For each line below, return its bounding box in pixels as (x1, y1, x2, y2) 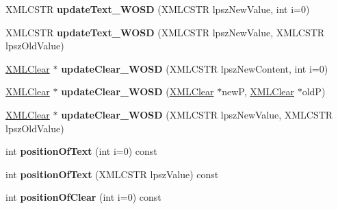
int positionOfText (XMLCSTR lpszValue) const (5, 167, 219, 181)
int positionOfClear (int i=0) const (5, 190, 161, 204)
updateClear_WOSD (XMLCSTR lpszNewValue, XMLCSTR (61, 107, 333, 121)
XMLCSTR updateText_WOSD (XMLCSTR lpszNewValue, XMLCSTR (5, 25, 325, 39)
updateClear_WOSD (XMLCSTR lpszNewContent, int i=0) (61, 61, 328, 75)
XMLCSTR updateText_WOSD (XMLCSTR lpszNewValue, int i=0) (5, 2, 310, 16)
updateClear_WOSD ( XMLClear (61, 84, 214, 99)
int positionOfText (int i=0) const (5, 144, 157, 158)
